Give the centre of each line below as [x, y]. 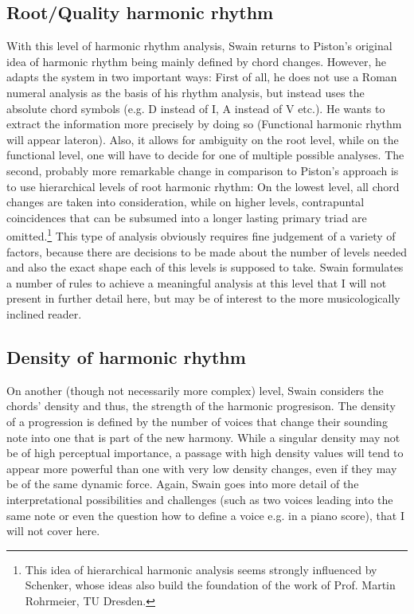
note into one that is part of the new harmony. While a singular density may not [203, 437]
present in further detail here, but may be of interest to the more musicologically [203, 298]
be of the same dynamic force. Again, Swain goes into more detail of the [183, 484]
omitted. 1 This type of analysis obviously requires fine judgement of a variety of [201, 235]
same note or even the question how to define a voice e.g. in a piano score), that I [205, 515]
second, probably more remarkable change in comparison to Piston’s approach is [203, 170]
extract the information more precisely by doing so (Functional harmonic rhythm [204, 124]
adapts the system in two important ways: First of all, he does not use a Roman [202, 77]
